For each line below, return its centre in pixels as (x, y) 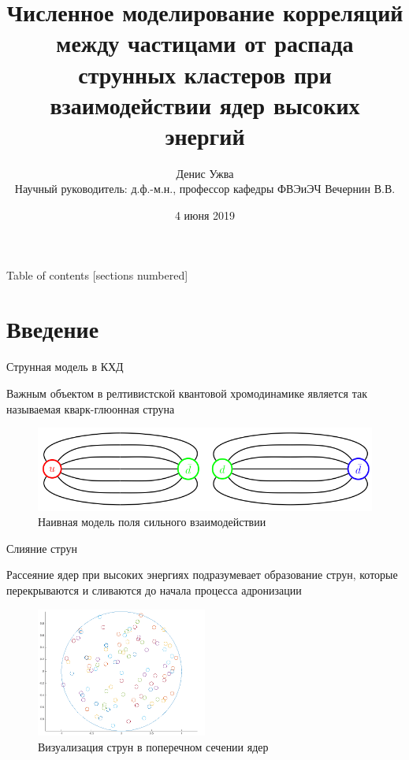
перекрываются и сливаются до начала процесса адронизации (154, 589)
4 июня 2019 (205, 215)
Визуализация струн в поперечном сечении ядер (153, 747)
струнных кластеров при (205, 74)
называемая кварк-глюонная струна (91, 408)
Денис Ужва (205, 173)
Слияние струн (42, 548)
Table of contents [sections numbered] (97, 274)
